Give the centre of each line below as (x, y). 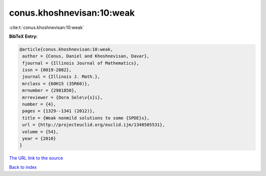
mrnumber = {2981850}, (50, 90)
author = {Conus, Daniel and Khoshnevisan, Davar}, (86, 56)
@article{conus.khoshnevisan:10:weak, (66, 49)
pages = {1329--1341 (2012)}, (59, 111)
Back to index (23, 167)
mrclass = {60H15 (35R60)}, (56, 84)
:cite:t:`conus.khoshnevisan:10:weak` (47, 27)
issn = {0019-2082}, (47, 70)
